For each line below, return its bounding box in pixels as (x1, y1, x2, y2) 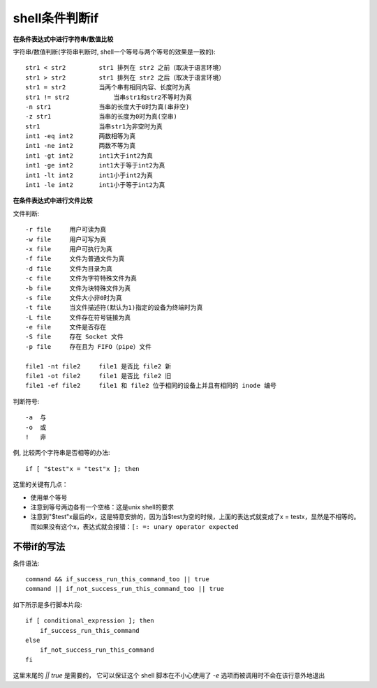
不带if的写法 (13, 541, 66, 553)
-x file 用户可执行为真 (25, 245, 113, 253)
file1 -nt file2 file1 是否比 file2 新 (25, 362, 172, 370)
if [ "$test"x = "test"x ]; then (25, 465, 140, 472)
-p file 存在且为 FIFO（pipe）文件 (25, 343, 152, 350)
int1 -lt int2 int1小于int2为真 (25, 171, 154, 179)
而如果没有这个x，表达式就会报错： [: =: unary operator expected (30, 522, 239, 530)
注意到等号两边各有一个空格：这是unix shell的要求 (30, 502, 175, 511)
